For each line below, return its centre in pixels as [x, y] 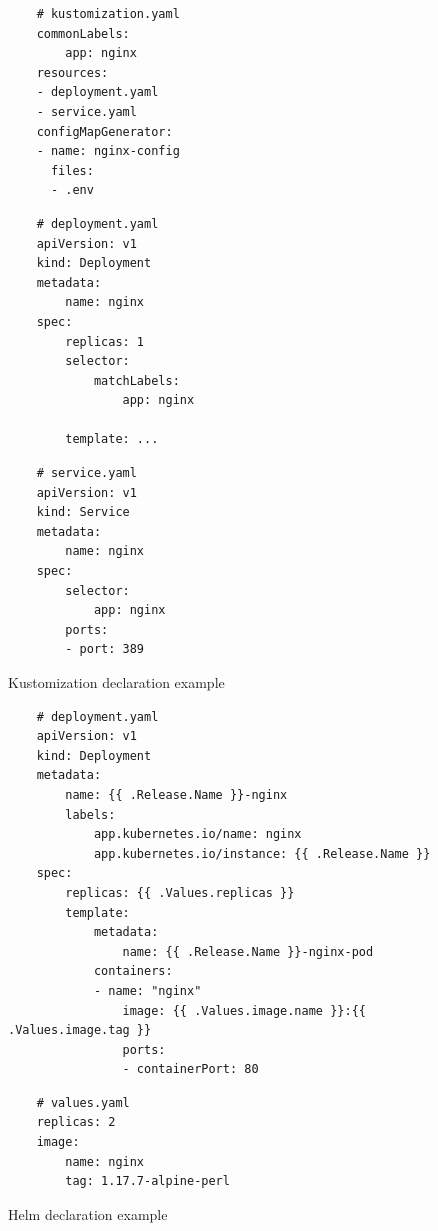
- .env [72, 190]
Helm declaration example [88, 1213]
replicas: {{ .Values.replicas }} [180, 892]
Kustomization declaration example [116, 682]
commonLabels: [83, 33]
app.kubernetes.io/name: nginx [197, 834]
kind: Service [83, 512]
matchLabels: [136, 380]
